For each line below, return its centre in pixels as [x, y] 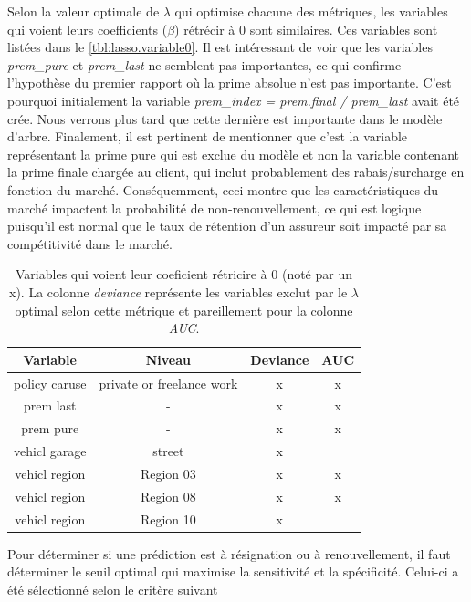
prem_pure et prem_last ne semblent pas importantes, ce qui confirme [204, 64]
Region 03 [168, 473]
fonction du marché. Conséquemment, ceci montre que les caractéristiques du [223, 189]
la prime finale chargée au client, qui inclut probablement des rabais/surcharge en [236, 172]
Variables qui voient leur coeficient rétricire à [141, 274]
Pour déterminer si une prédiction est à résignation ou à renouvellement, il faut [229, 553]
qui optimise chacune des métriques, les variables [311, 11]
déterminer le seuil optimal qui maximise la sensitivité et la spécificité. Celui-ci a [233, 571]
